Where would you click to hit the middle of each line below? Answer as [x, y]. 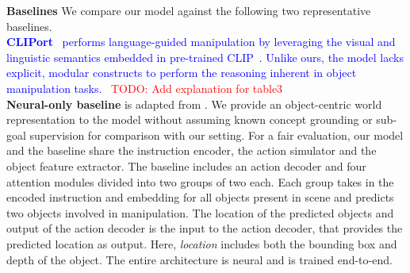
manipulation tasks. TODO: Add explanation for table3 [145, 88]
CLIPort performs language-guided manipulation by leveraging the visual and [201, 42]
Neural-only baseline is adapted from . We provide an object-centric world [194, 104]
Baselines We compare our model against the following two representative [189, 10]
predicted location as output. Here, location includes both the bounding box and [202, 243]
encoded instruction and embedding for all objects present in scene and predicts [200, 197]
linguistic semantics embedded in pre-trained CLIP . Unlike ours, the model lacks [205, 57]
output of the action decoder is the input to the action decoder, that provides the [205, 228]
